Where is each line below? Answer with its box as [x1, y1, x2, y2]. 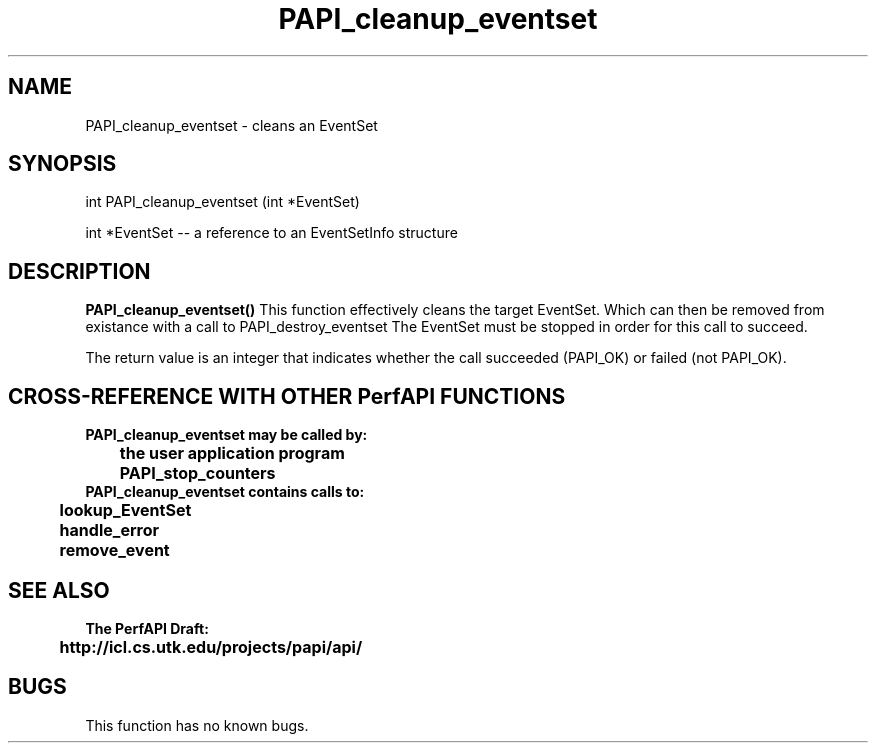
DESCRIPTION [8, 258, 151, 284]
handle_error [59, 520, 159, 541]
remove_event [59, 540, 170, 561]
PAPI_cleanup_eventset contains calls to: [85, 483, 365, 501]
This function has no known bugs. [85, 716, 309, 734]
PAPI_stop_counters [119, 463, 276, 484]
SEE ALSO [8, 577, 110, 603]
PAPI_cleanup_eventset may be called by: [85, 426, 368, 444]
